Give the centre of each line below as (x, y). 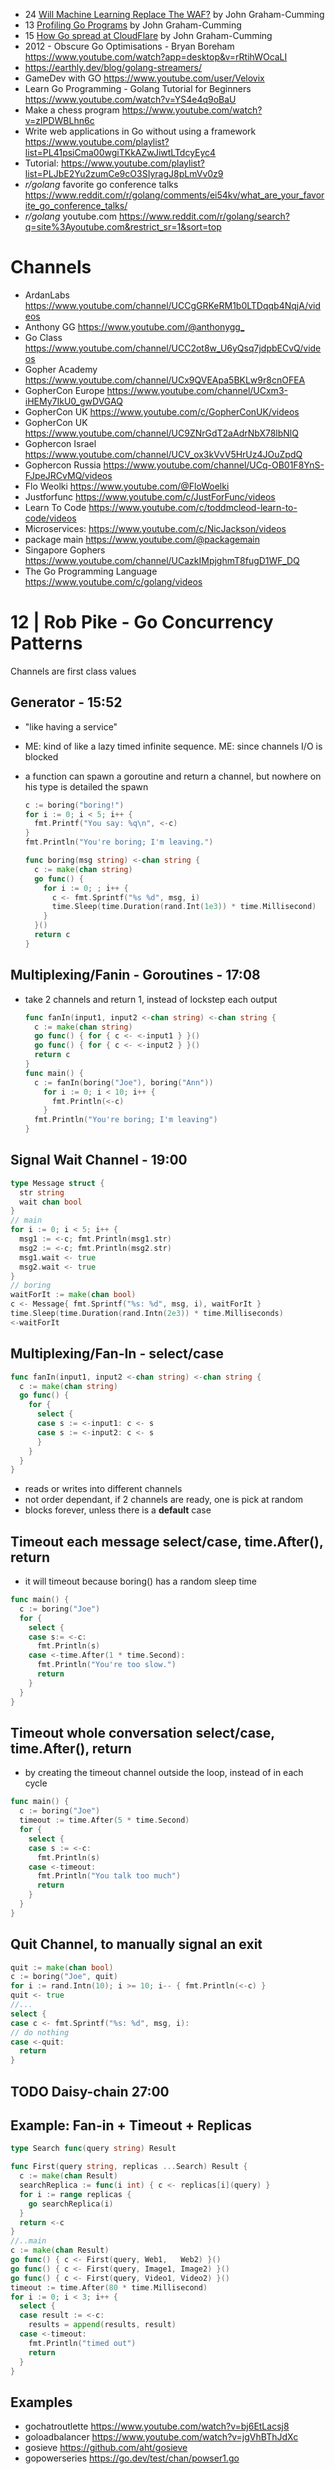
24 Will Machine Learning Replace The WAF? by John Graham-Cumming (174, 14)
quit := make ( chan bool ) (62, 1967)
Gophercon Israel (60, 443)
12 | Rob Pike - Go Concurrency (142, 622)
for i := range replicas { (75, 2194)
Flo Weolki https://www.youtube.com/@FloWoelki (127, 486)
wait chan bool (51, 1202)
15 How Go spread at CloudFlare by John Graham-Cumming (148, 35)
